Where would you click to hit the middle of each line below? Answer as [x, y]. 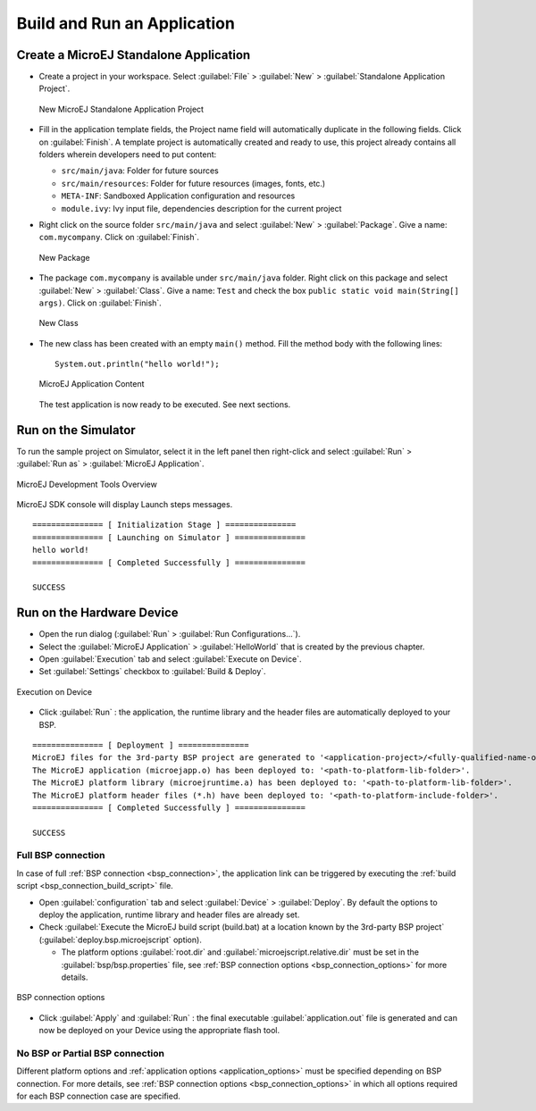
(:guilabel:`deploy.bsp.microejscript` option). [121, 940]
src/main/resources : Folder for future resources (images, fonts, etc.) [193, 183]
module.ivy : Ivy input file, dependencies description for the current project [201, 208]
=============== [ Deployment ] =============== [141, 745]
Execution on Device [54, 691]
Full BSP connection [61, 856]
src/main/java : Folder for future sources [140, 171]
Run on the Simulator [76, 430]
